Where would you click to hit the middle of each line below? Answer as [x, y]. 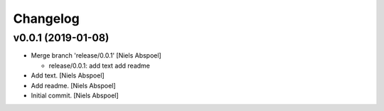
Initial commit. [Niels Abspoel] [75, 95]
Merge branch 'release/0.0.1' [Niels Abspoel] [96, 55]
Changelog [46, 18]
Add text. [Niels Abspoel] [68, 75]
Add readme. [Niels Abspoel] [74, 85]
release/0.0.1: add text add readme [100, 65]
